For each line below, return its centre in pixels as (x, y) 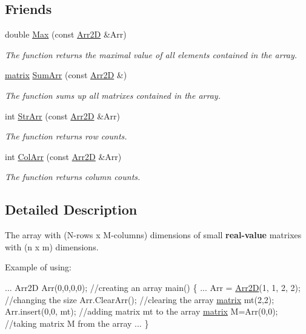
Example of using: (38, 267)
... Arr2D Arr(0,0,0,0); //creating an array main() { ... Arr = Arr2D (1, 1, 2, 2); (153, 287)
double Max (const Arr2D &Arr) (66, 34)
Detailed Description (71, 209)
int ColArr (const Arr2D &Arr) (63, 156)
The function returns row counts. (66, 136)
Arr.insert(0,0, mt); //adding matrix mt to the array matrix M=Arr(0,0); (141, 311)
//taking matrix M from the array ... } (77, 323)
